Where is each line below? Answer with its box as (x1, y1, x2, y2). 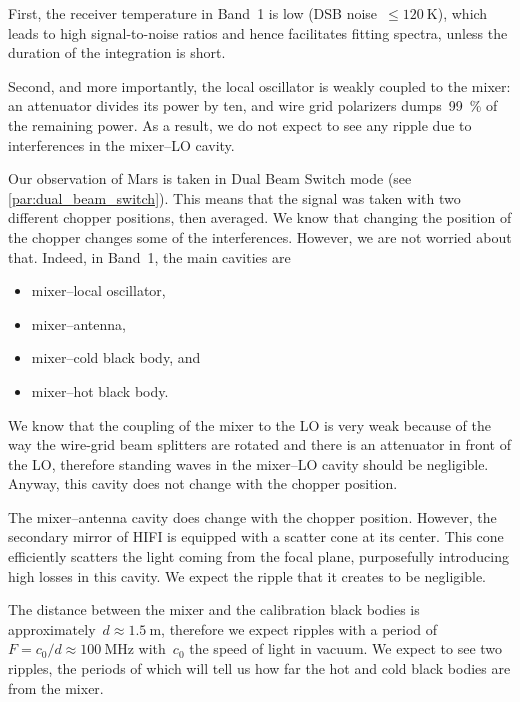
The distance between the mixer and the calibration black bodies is (8, 599, 420, 620)
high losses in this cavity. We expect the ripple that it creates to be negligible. (8, 565, 487, 586)
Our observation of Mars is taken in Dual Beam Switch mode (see (8, 168, 412, 189)
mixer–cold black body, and (31, 347, 201, 368)
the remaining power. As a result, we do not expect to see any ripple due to (8, 114, 472, 135)
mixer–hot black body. (31, 380, 169, 401)
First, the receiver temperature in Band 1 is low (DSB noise (8, 3, 378, 23)
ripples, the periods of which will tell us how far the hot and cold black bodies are (8, 658, 511, 679)
